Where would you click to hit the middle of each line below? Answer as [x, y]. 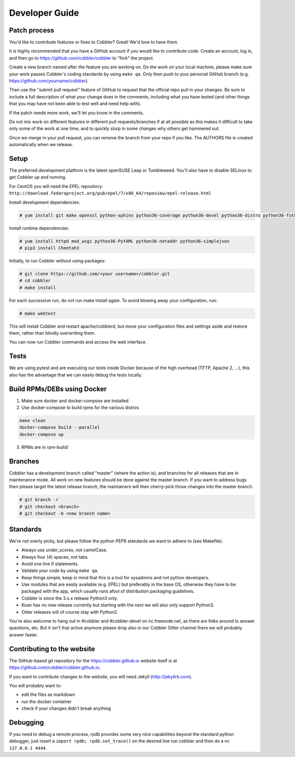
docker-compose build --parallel [60, 427]
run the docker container [46, 701]
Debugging [27, 722]
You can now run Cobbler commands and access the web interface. [78, 342]
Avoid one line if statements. [50, 564]
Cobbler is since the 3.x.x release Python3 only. [70, 598]
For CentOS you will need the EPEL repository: [56, 186]
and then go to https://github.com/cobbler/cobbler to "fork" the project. [82, 58]
